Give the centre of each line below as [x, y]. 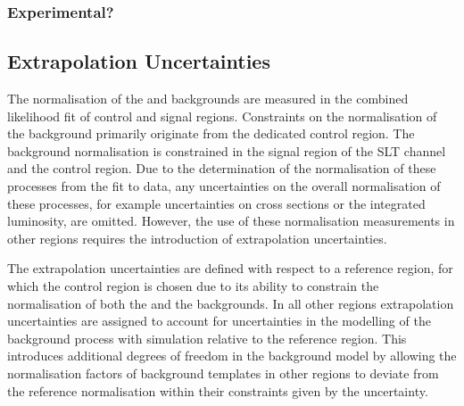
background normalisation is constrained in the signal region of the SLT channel [227, 150]
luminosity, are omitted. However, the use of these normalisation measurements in [231, 221]
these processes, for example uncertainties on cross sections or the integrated [216, 203]
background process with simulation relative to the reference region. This [207, 338]
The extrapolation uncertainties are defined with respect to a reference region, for [230, 268]
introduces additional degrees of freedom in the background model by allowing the [232, 356]
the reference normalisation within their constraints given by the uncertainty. [218, 390]
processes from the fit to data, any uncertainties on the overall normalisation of [224, 186]
